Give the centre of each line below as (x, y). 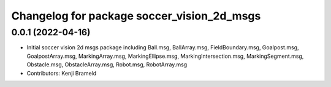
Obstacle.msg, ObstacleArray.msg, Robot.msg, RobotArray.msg (107, 64)
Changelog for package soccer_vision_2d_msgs (136, 16)
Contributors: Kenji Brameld (62, 73)
